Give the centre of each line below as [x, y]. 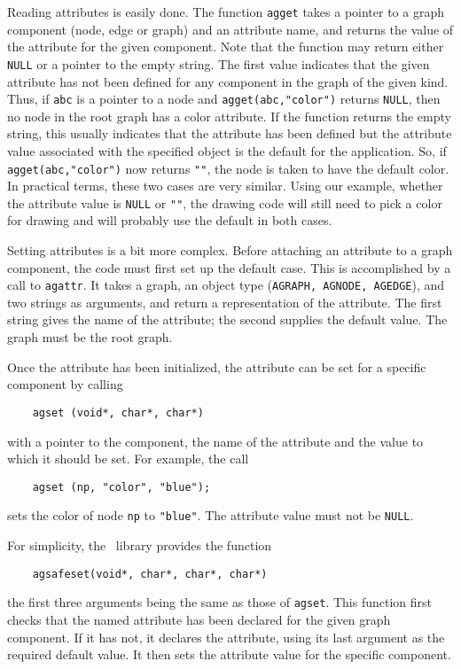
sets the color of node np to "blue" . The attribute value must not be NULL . [211, 515]
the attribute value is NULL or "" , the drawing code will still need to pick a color [225, 202]
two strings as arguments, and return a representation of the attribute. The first [225, 302]
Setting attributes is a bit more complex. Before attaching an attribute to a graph [230, 250]
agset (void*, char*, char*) [118, 412]
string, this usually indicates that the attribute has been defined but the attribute [230, 133]
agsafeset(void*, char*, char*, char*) [150, 574]
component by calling [65, 384]
